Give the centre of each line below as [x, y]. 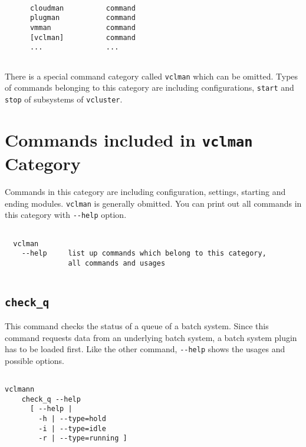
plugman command [83, 18]
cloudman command [83, 8]
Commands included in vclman [129, 139]
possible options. [34, 360]
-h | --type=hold [72, 419]
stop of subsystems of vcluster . [64, 99]
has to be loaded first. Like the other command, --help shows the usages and [145, 349]
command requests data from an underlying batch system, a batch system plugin [151, 337]
